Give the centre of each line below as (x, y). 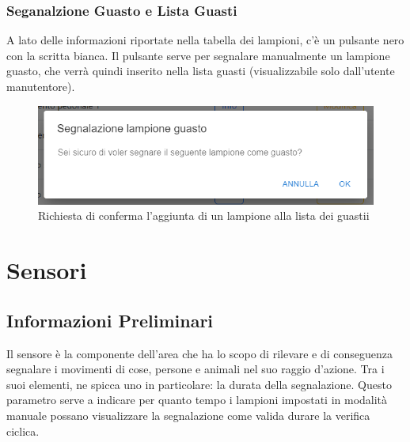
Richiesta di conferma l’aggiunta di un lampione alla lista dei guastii (204, 215)
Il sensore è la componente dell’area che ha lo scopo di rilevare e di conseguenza (200, 353)
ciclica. (23, 431)
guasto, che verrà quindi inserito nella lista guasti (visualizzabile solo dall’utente (201, 71)
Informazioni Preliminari (110, 320)
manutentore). (41, 86)
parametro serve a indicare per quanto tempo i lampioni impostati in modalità (197, 400)
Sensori (47, 270)
